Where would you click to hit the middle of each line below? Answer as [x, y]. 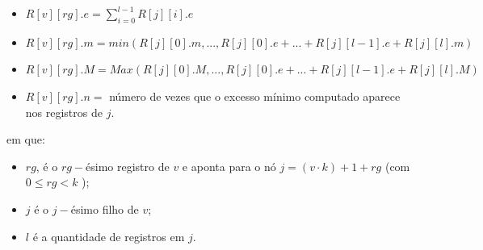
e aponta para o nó [229, 166]
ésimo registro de [128, 166]
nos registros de [64, 112]
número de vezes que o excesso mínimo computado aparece [255, 96]
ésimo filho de [105, 208]
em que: [26, 139]
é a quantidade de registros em [109, 236]
